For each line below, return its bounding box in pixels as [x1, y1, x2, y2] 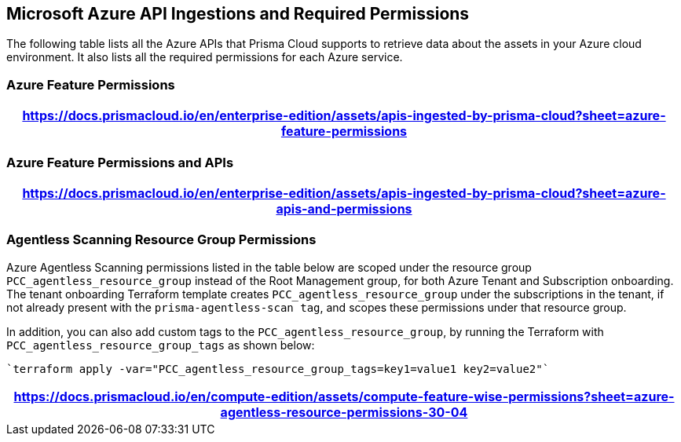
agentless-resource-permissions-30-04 [220, 404, 468, 420]
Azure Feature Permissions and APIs [6, 154, 234, 170]
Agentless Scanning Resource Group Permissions [6, 232, 317, 248]
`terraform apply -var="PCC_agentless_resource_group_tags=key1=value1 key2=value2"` [6, 362, 550, 375]
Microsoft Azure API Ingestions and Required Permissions [6, 4, 470, 24]
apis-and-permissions [276, 200, 412, 217]
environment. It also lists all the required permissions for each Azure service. [6, 50, 403, 64]
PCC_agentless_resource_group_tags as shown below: [6, 338, 315, 352]
